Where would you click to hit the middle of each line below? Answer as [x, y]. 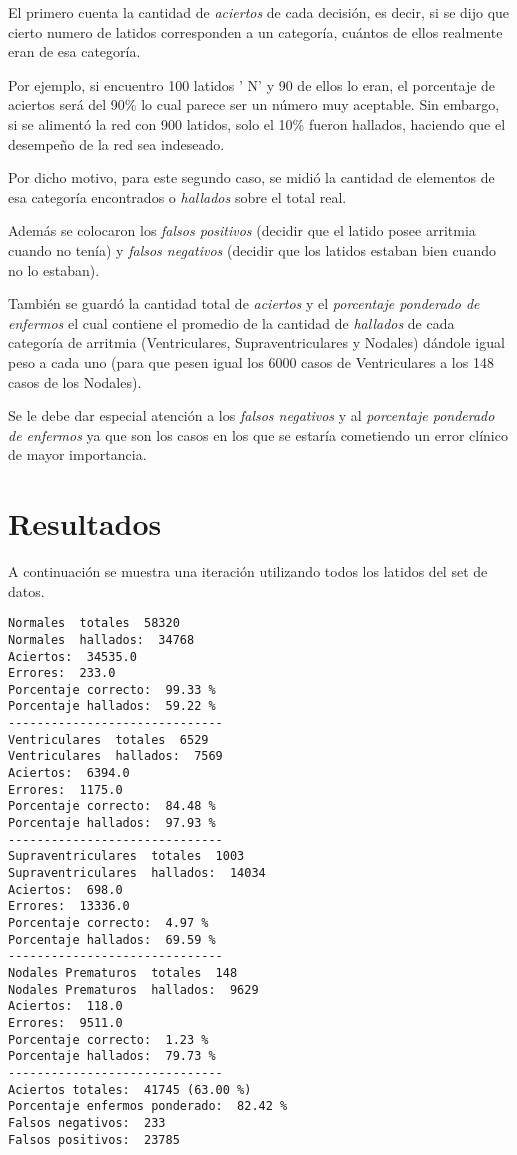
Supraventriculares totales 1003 [126, 856]
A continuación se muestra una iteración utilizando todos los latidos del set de [248, 571]
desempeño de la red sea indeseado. [116, 143]
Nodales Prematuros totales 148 [123, 972]
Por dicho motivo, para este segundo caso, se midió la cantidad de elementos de [251, 177]
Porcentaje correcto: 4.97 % [108, 923]
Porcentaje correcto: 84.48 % [112, 806]
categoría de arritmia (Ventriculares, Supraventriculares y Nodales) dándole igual [256, 342]
